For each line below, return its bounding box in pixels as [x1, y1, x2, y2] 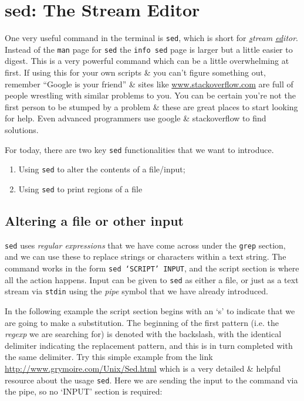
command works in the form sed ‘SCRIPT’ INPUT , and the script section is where [5, 262, 299, 274]
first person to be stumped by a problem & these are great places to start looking [5, 100, 298, 113]
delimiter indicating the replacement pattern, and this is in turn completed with [5, 339, 293, 351]
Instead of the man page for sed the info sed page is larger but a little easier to [5, 43, 293, 55]
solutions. [5, 124, 39, 135]
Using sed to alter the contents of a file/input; [18, 163, 185, 175]
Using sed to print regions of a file [18, 182, 143, 195]
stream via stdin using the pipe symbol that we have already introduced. [5, 285, 268, 297]
